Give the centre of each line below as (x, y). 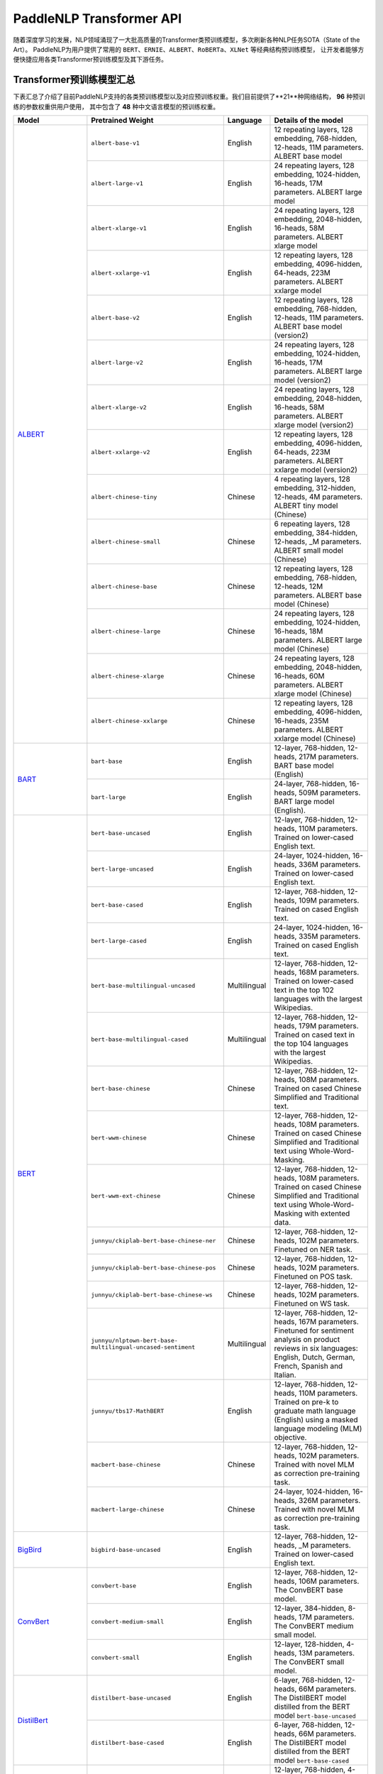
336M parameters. (329, 864)
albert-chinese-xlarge (128, 676)
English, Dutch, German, (315, 1357)
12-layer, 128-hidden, (309, 1644)
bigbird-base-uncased (126, 1549)
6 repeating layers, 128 (312, 524)
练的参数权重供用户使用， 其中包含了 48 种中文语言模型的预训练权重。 (116, 106)
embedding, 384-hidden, (316, 533)
